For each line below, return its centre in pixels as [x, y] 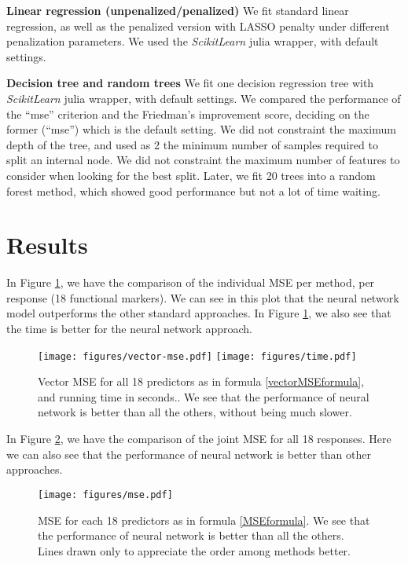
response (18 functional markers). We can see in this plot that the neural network [203, 297]
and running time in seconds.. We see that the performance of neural [204, 396]
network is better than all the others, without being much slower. [195, 412]
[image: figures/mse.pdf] [105, 494]
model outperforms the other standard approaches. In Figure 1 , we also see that [199, 313]
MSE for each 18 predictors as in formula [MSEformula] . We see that [204, 520]
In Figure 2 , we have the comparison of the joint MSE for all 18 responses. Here [199, 439]
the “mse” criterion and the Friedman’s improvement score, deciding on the [188, 114]
